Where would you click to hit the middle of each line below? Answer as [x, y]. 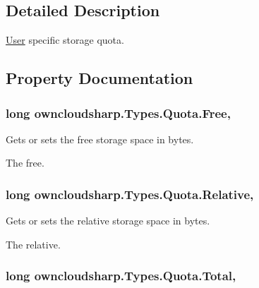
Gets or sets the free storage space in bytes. [100, 139]
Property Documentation [100, 78]
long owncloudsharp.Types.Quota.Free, [118, 113]
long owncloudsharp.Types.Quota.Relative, [130, 194]
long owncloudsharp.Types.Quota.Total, [121, 276]
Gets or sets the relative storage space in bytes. [108, 221]
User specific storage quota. [65, 40]
